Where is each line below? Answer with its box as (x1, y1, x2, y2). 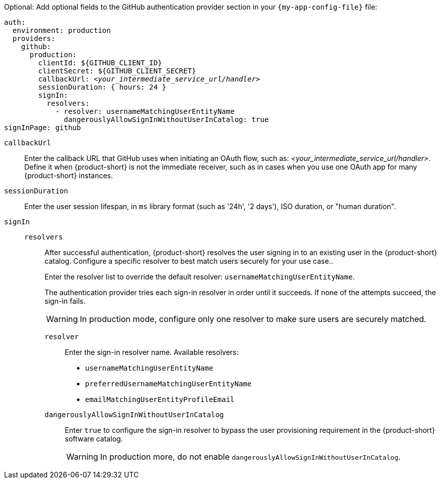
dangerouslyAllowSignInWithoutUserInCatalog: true (64, 115, 269, 124)
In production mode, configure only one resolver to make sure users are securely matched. (79, 314, 426, 324)
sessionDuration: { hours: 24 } (38, 83, 167, 91)
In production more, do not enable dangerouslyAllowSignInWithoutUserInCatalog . (100, 452, 401, 462)
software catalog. (65, 434, 123, 443)
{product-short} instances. (24, 171, 113, 180)
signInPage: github (4, 124, 81, 132)
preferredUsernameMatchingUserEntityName (85, 380, 252, 388)
